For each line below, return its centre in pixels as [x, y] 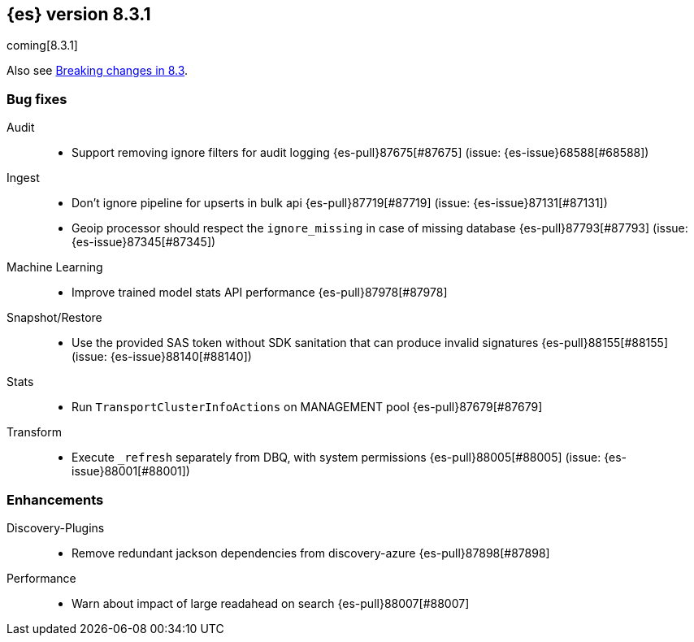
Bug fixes [37, 99]
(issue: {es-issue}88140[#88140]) [162, 357]
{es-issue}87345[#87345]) [144, 242]
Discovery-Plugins [56, 527]
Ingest [23, 178]
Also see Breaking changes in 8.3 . [98, 71]
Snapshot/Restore [54, 318]
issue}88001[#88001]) [131, 471]
